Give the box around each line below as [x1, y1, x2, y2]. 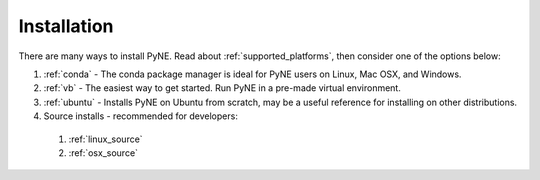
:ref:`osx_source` [68, 146, 139, 159]
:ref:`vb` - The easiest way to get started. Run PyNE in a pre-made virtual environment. [43, 82, 402, 94]
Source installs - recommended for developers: [43, 110, 239, 122]
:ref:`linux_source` [68, 133, 144, 145]
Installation [18, 15, 114, 37]
